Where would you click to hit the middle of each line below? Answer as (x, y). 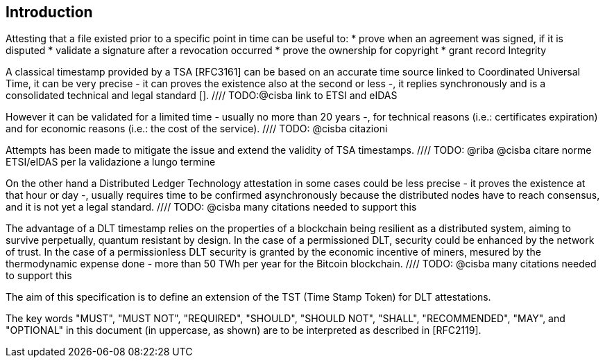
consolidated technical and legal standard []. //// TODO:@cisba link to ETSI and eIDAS (202, 96)
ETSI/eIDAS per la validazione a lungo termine (111, 162)
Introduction (49, 12)
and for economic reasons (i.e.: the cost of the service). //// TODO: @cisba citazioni (197, 129)
